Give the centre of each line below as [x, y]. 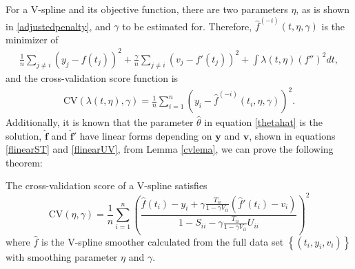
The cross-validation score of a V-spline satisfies [106, 185]
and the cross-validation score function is [92, 77]
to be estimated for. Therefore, [187, 26]
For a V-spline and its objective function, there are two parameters [147, 9]
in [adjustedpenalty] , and [58, 26]
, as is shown [323, 9]
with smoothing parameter [62, 256]
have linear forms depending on [146, 135]
